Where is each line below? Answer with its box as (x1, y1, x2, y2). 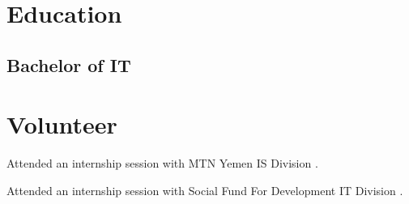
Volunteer (6, 108, 117, 141)
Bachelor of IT (6, 52, 131, 77)
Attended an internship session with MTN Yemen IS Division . (6, 155, 318, 172)
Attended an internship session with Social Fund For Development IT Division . (6, 181, 403, 198)
